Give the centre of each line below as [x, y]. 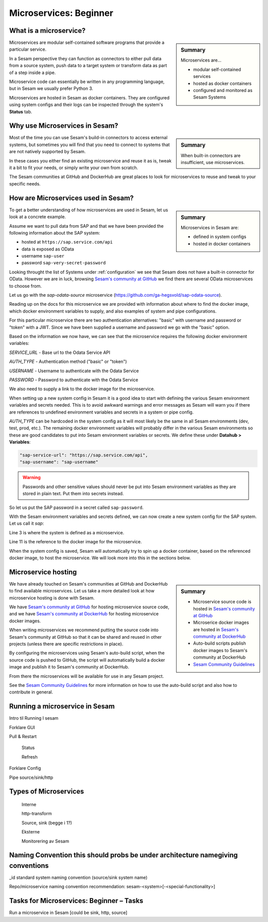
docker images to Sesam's [220, 650]
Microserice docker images [221, 623]
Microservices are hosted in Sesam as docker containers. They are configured [89, 97]
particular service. [28, 49]
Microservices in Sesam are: [210, 228]
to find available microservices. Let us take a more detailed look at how [82, 591]
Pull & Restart [23, 736]
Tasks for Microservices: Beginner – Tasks [76, 901]
